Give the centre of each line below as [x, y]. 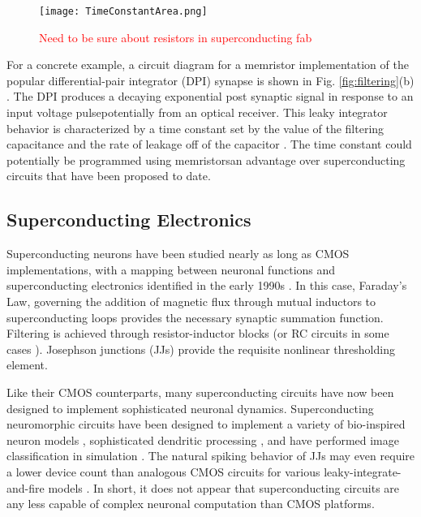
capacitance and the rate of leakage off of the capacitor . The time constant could [209, 144]
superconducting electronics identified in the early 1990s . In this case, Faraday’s [207, 285]
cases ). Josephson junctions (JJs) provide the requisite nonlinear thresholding [201, 349]
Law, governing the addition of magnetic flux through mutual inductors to [191, 301]
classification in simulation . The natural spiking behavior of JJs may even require [211, 456]
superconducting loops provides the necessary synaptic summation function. [195, 317]
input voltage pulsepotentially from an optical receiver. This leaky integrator [197, 112]
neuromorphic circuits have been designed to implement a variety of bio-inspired [206, 424]
